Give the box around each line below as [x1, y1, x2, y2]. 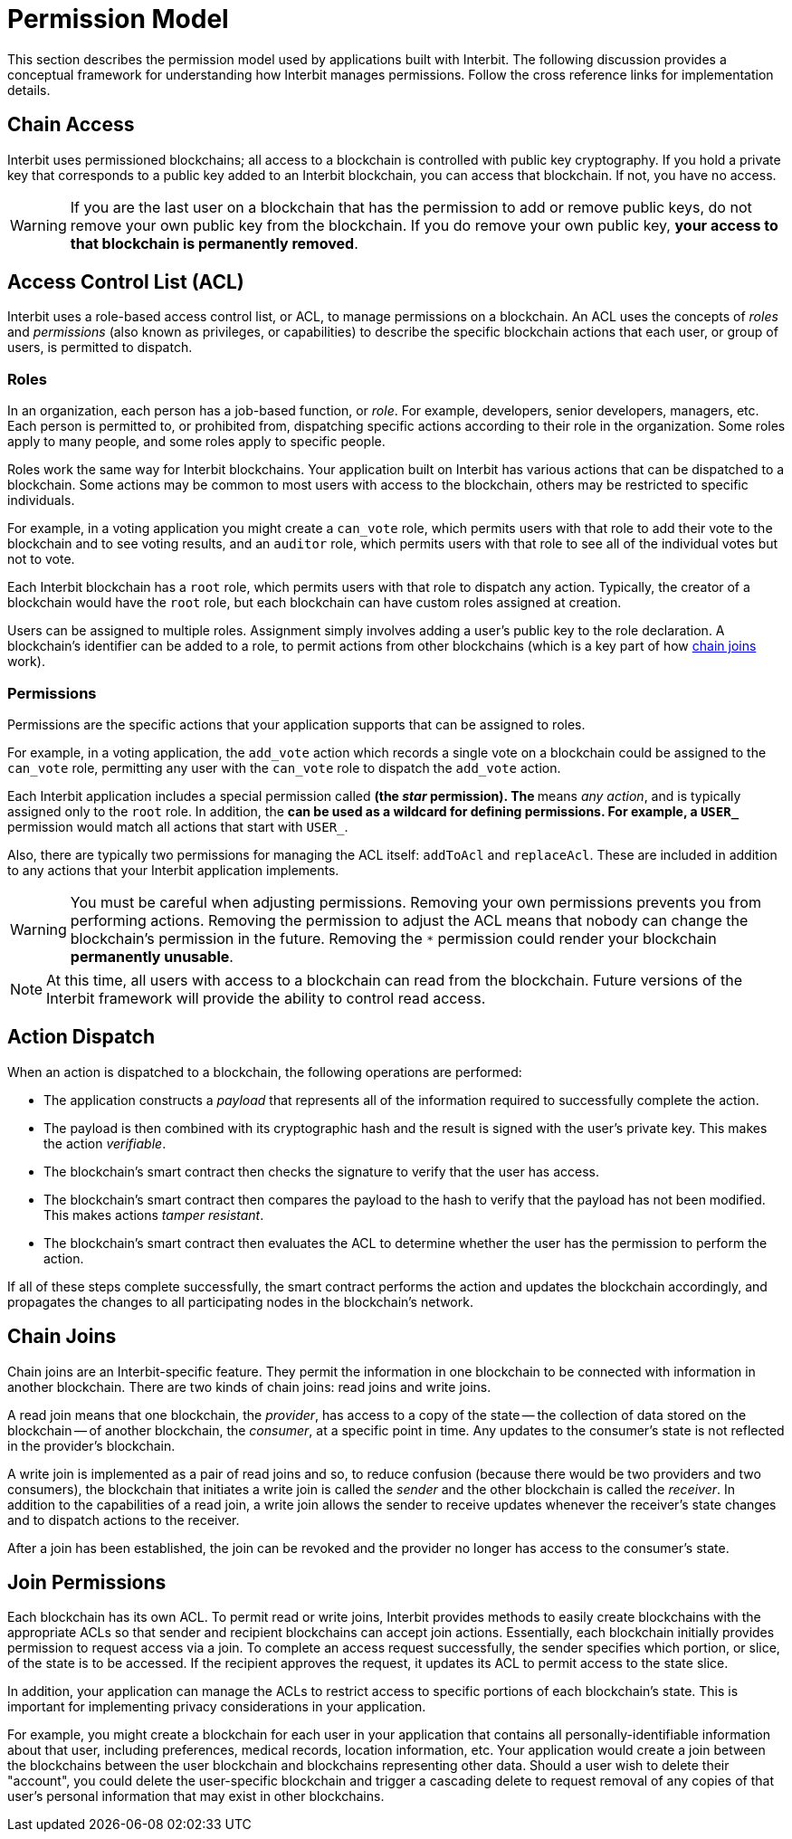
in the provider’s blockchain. [7, 1437, 176, 1453]
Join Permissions [7, 1571, 167, 1595]
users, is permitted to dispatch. [7, 339, 193, 356]
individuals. [7, 492, 75, 509]
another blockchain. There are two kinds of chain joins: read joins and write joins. [7, 1378, 491, 1395]
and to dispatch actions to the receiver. [7, 1511, 240, 1528]
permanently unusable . [70, 947, 234, 966]
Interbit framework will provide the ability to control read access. [46, 988, 486, 1007]
